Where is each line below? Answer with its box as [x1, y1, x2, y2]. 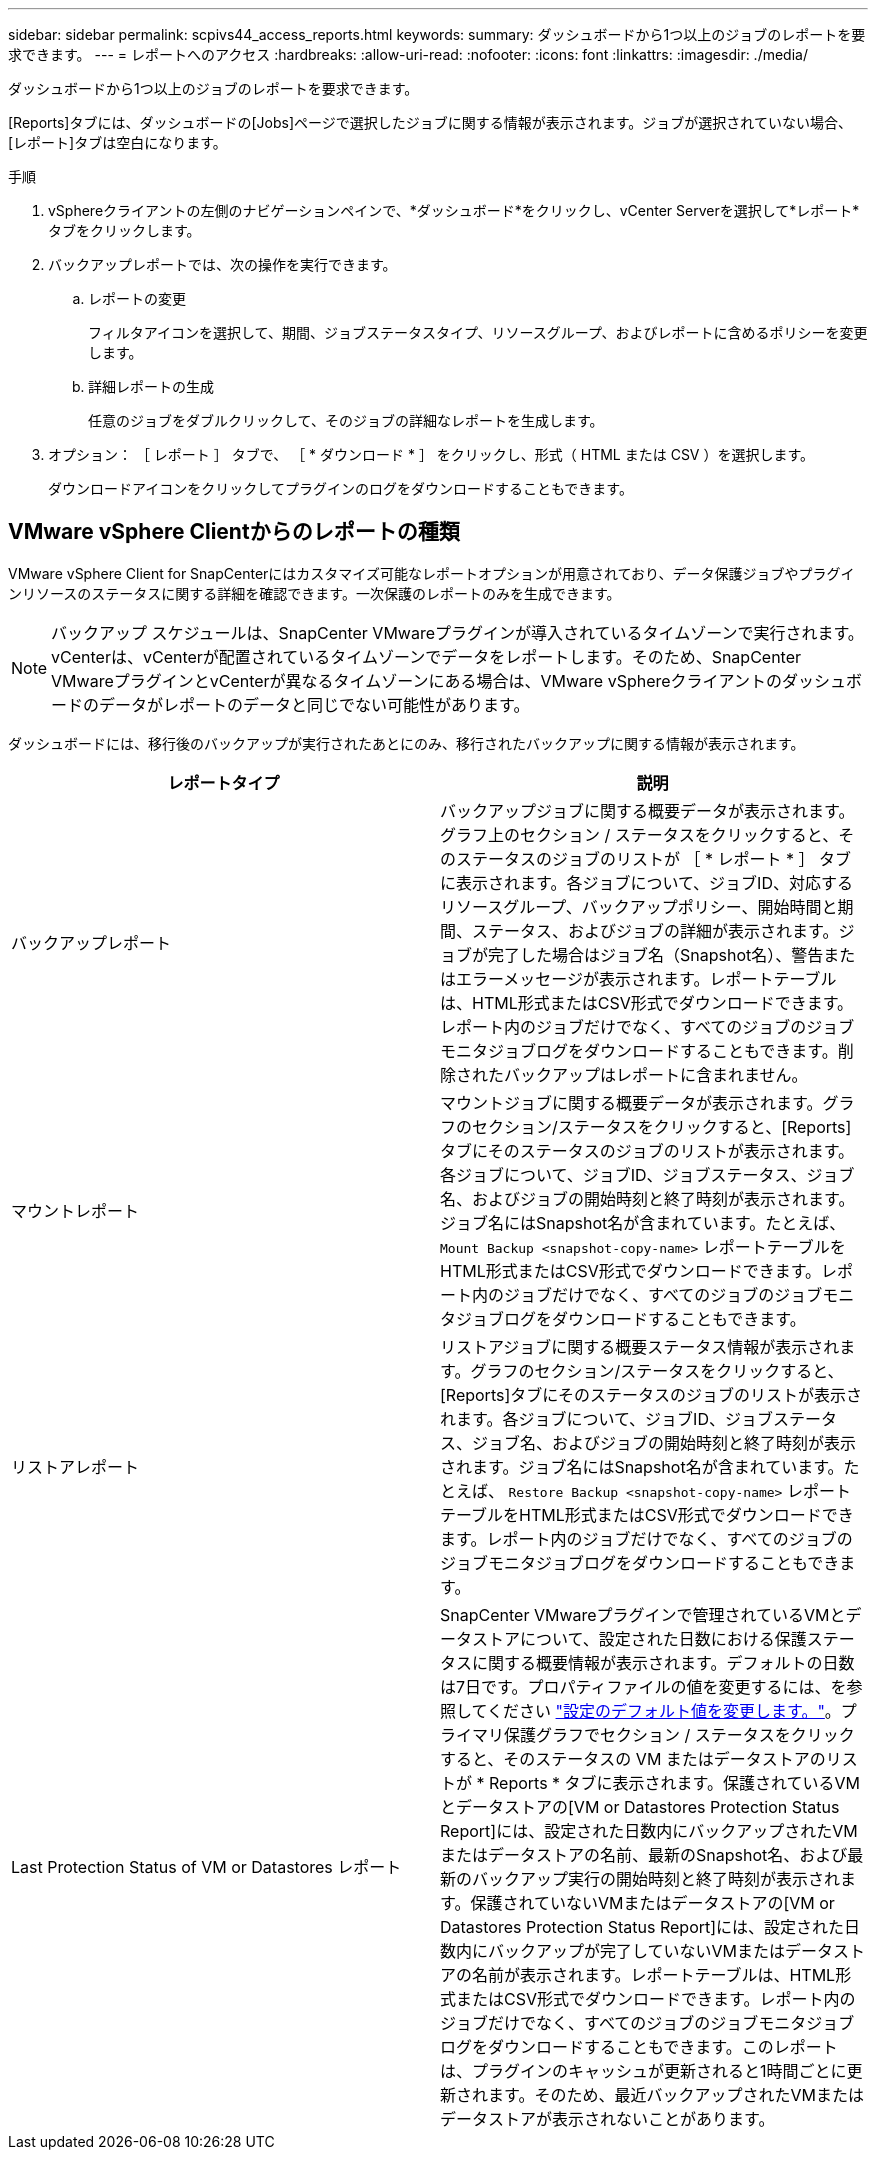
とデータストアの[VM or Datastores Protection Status [440, 1796, 840, 1817]
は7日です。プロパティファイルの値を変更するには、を [440, 1676, 847, 1697]
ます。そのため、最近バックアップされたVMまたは [488, 2084, 864, 2105]
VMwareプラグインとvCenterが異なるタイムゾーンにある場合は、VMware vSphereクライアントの [51, 670, 782, 691]
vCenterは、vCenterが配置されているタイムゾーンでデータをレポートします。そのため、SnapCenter [51, 646, 802, 667]
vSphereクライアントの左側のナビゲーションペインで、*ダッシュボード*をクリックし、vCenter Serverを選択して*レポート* [48, 202, 860, 219]
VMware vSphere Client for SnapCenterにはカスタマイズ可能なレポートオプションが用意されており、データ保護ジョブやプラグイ [8, 564, 855, 582]
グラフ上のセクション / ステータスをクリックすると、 [440, 824, 839, 845]
